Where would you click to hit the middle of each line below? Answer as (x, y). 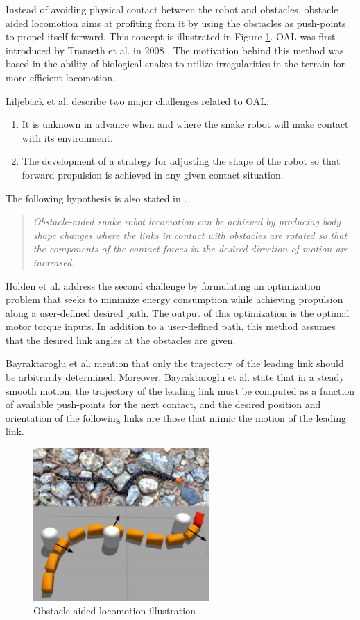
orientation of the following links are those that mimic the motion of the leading (176, 417)
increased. (54, 262)
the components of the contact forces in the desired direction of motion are (191, 248)
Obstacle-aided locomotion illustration (114, 611)
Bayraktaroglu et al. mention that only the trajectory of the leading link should (175, 363)
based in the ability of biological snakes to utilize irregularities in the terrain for (175, 64)
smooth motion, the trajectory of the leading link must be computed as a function (180, 390)
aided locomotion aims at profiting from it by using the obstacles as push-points (176, 23)
